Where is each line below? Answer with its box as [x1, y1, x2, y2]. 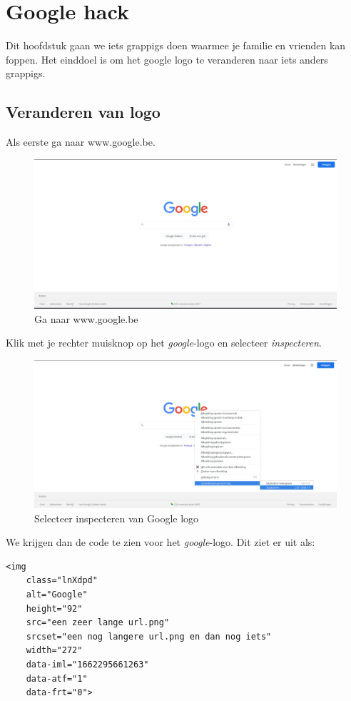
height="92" [26, 603, 83, 614]
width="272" [26, 645, 83, 656]
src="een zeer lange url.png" [26, 617, 170, 628]
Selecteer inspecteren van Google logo [34, 510, 199, 525]
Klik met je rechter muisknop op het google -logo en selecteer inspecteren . [6, 335, 322, 350]
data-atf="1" [26, 673, 88, 684]
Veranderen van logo [6, 101, 161, 123]
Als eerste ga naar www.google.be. [6, 134, 156, 149]
